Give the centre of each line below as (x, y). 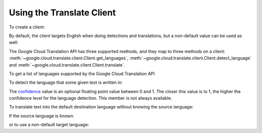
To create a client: (27, 27)
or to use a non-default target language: (49, 125)
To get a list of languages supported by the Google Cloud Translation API (82, 73)
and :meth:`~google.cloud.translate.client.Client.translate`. (67, 65)
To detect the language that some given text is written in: (66, 82)
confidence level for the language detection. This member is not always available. (90, 98)
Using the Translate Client (62, 13)
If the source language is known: (42, 116)
